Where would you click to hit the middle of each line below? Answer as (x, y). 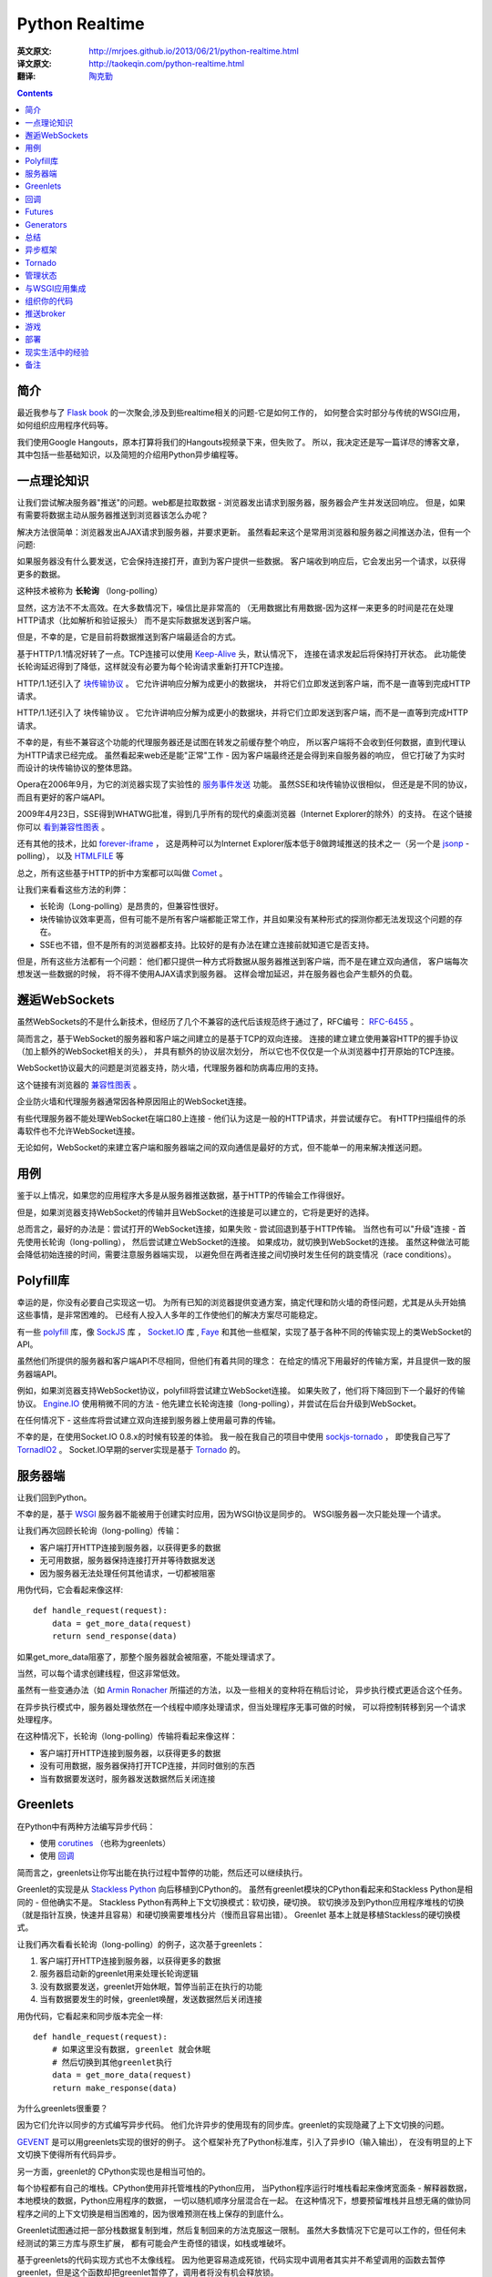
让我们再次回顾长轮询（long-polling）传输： (99, 1531)
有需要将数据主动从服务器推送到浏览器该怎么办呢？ (113, 516)
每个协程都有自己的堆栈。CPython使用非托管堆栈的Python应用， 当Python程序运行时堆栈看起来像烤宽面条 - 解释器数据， (245, 2188)
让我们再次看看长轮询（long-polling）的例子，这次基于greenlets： (141, 1944)
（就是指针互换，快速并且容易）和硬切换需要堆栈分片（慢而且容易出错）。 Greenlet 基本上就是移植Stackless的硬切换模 (239, 1915)
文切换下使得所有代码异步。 (69, 2155)
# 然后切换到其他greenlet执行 (112, 2062)
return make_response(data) (114, 2088)
